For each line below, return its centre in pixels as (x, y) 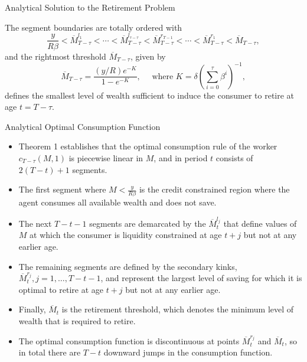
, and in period (181, 157)
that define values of (260, 223)
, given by (148, 56)
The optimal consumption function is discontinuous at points (129, 340)
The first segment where (62, 189)
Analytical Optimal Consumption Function (83, 126)
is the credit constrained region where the (214, 189)
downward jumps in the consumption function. (188, 352)
